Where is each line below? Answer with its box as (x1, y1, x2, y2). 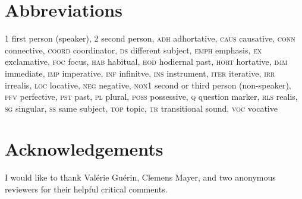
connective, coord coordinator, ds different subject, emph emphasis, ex (5, 43, 262, 56)
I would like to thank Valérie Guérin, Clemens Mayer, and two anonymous (5, 171, 276, 184)
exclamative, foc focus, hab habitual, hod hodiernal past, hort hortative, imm (5, 55, 288, 68)
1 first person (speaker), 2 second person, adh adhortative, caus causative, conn (5, 32, 295, 45)
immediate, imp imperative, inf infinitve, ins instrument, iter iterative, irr (5, 67, 275, 79)
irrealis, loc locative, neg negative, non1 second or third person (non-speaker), (5, 78, 291, 91)
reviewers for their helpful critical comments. (5, 183, 168, 195)
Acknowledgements (5, 137, 163, 161)
